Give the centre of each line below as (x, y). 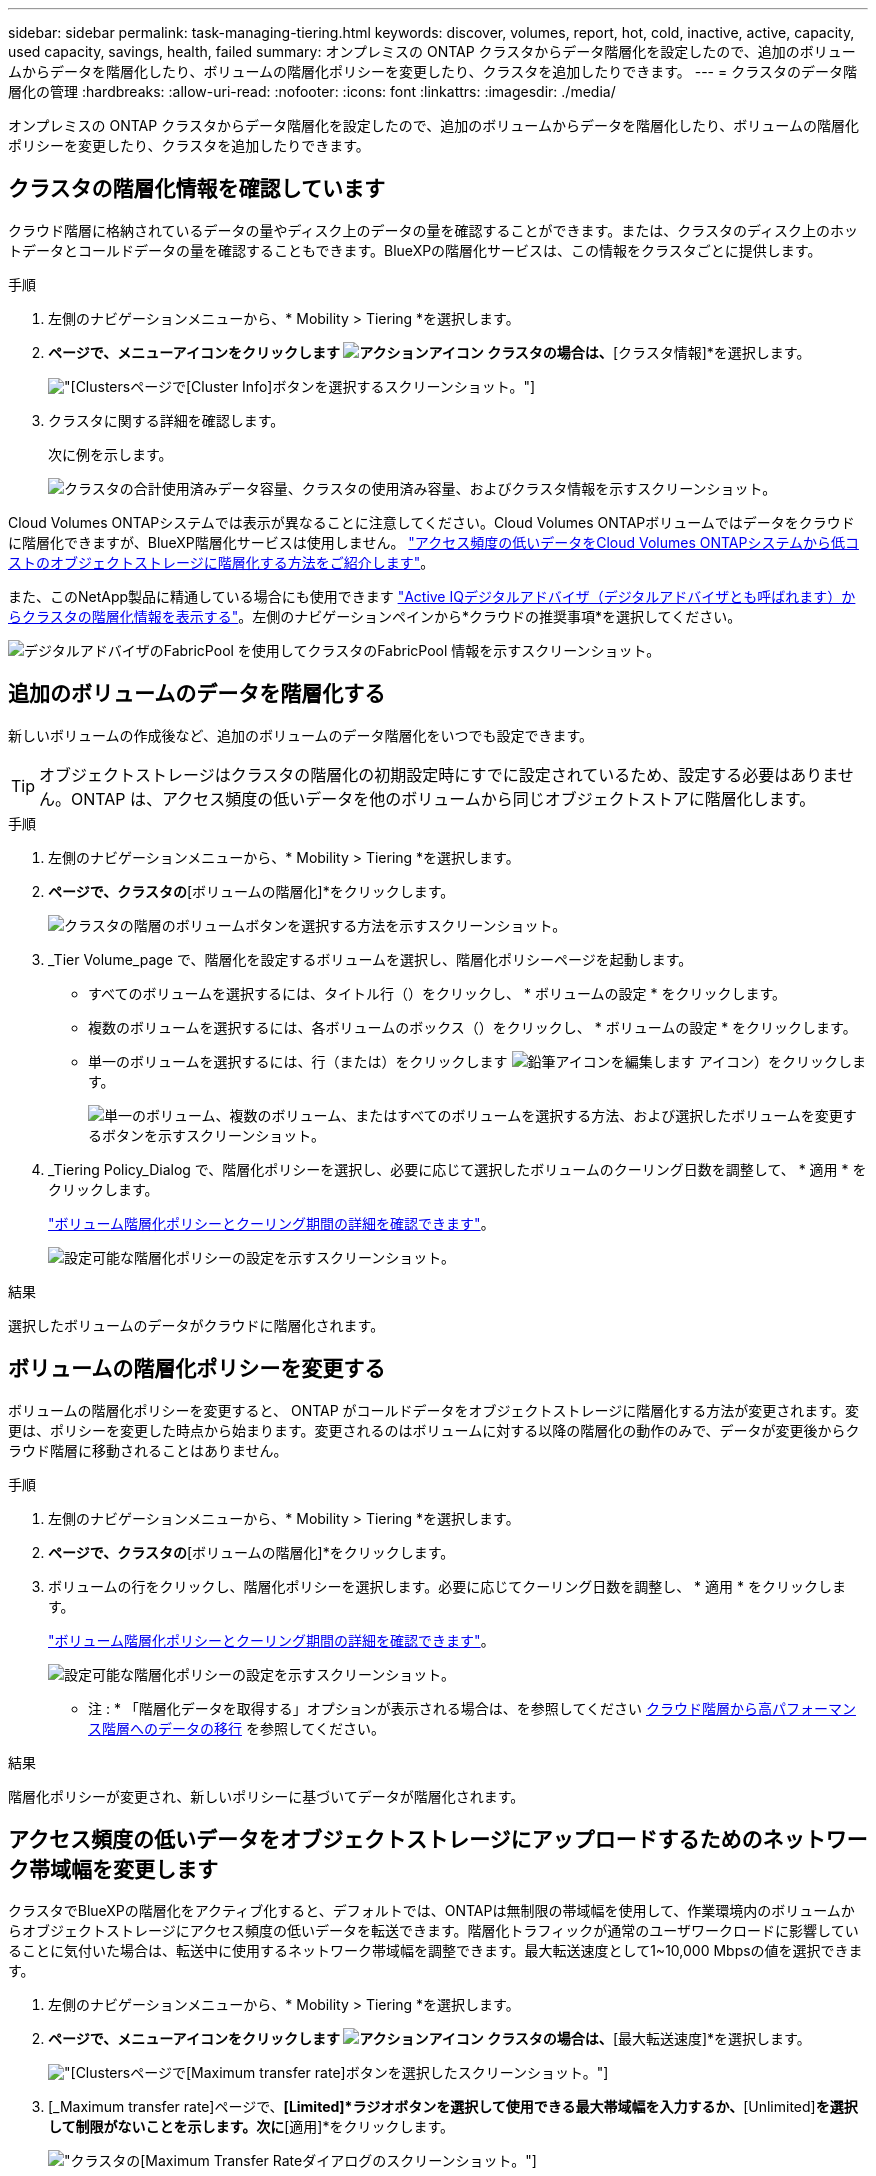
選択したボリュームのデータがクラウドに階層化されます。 (196, 1325)
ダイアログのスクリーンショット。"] (419, 2161)
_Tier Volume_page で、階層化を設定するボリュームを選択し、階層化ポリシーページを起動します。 (370, 959)
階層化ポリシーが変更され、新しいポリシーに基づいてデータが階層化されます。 (266, 1796)
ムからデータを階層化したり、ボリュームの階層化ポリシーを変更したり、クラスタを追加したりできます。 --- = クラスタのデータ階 (432, 71)
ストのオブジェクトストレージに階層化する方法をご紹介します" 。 (221, 562)
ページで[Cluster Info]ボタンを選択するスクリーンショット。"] (333, 386)
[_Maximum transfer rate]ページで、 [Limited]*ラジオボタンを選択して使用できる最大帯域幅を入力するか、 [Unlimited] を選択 (453, 2107)
